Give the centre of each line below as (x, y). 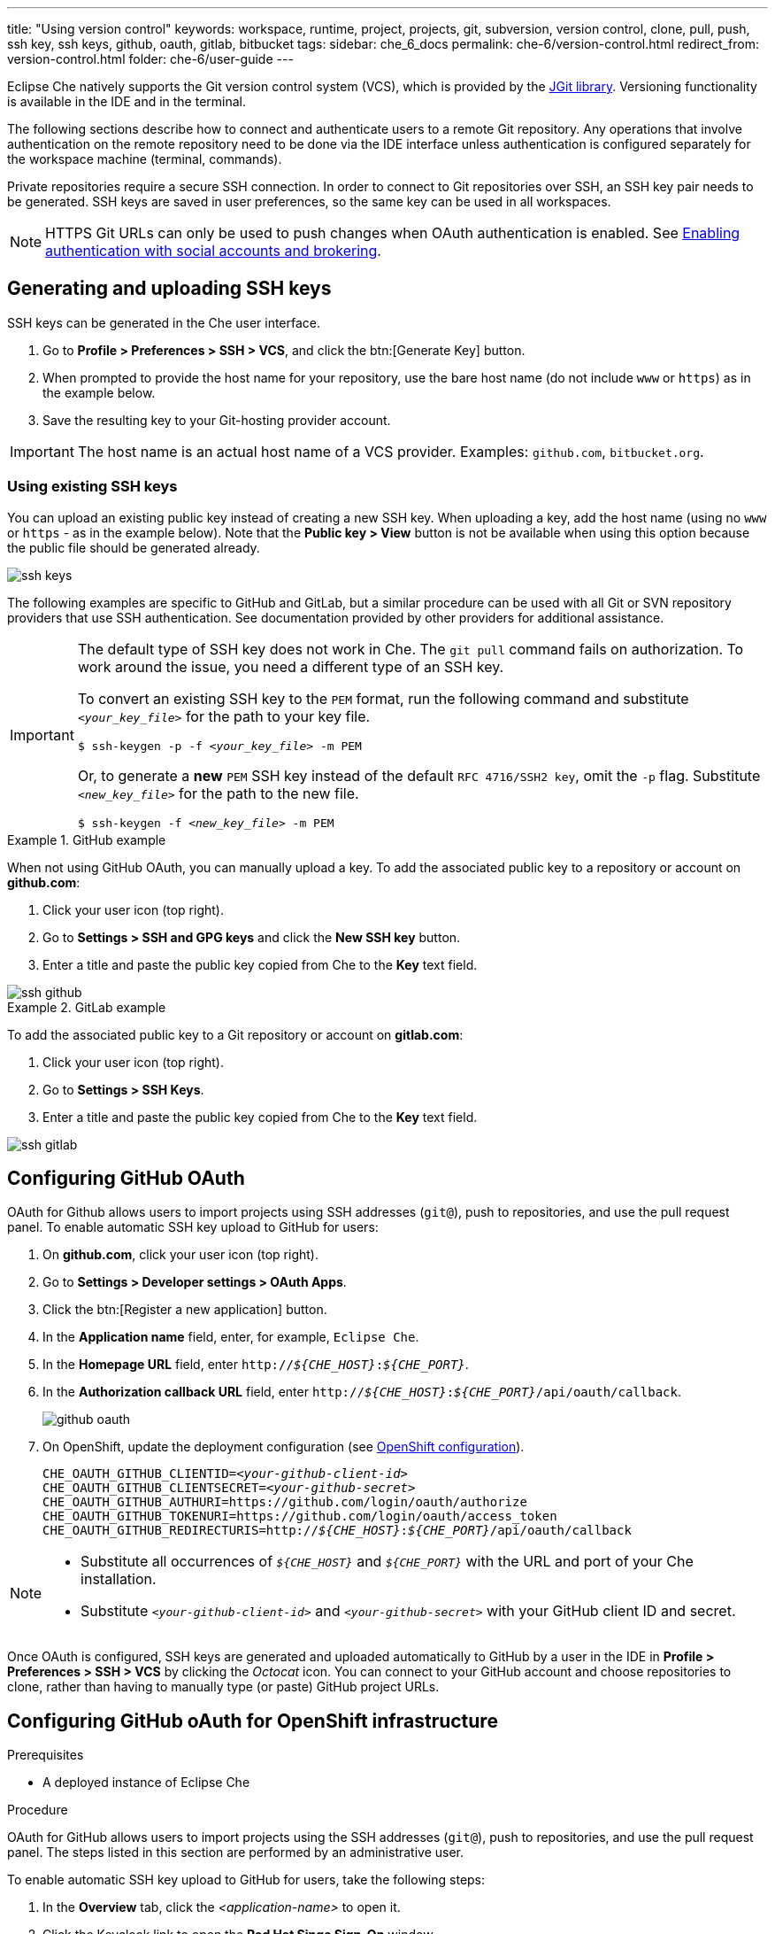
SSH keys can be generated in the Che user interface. (164, 322)
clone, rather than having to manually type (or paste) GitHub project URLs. (223, 1687)
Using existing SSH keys (92, 487)
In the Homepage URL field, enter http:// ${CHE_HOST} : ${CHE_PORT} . (256, 1365)
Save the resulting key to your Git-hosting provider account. (217, 420)
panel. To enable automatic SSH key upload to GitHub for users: (193, 1227)
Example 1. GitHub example (87, 839)
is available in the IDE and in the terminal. (127, 101)
